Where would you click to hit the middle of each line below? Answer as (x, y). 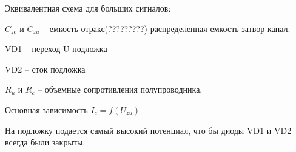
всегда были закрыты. (45, 142)
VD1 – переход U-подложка (56, 49)
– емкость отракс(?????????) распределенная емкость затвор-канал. (166, 28)
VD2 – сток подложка (45, 69)
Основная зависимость (46, 109)
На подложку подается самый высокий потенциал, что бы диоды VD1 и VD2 (148, 130)
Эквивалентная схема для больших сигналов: (88, 8)
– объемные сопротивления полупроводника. (120, 89)
